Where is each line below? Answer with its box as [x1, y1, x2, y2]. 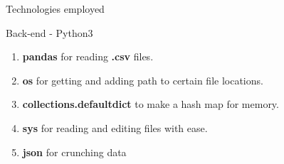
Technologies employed [6, 1, 105, 16]
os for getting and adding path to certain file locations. [22, 72, 263, 87]
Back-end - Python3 [6, 25, 93, 40]
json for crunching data [22, 144, 127, 159]
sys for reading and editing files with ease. [22, 120, 208, 135]
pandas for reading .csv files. [22, 49, 154, 64]
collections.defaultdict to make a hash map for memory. [22, 97, 279, 111]
